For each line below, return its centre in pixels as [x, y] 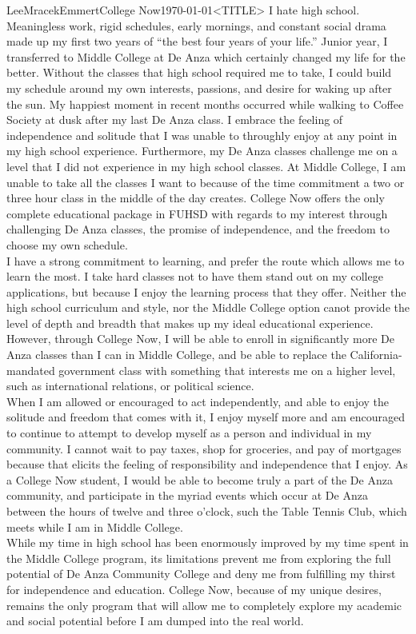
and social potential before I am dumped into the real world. [155, 621]
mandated [31, 370]
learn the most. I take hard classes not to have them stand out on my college [195, 276]
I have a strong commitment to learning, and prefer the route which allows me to [206, 260]
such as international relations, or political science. [130, 386]
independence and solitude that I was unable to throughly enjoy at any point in [202, 135]
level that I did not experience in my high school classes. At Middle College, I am [206, 166]
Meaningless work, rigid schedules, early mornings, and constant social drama [196, 25]
